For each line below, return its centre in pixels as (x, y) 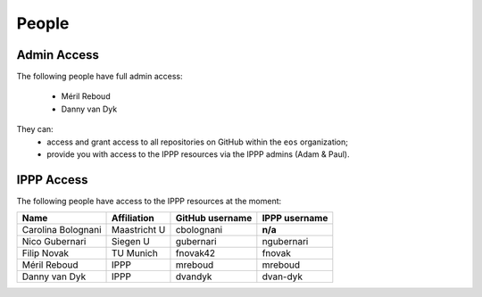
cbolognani (199, 230)
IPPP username (295, 219)
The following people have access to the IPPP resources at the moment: (149, 201)
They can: (35, 129)
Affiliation (133, 219)
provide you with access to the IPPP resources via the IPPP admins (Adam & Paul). (198, 154)
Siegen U (131, 242)
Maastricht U (139, 230)
